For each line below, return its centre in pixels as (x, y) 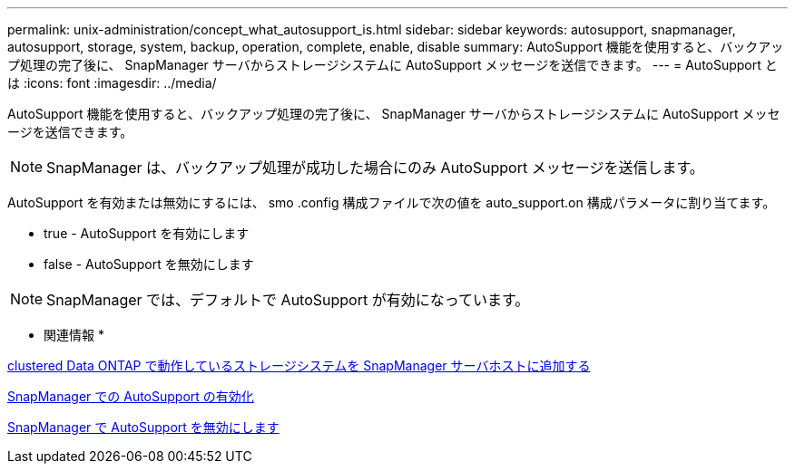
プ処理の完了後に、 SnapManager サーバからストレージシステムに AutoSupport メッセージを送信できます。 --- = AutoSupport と (393, 65)
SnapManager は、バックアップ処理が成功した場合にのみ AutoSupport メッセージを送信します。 (375, 168)
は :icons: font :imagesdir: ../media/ (112, 83)
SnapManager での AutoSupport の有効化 (131, 396)
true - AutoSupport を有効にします (147, 233)
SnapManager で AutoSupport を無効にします (143, 427)
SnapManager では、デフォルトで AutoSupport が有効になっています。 (288, 300)
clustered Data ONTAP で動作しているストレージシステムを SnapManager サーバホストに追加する (299, 365)
